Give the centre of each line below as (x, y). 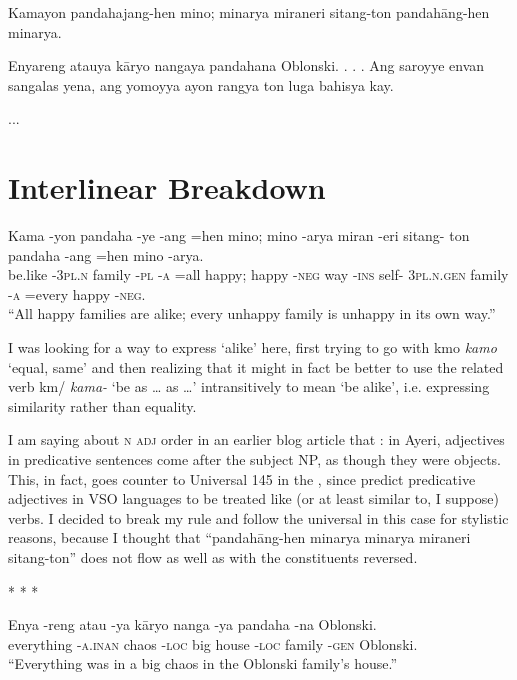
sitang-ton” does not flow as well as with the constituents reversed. (213, 557)
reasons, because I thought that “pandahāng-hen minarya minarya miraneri (239, 537)
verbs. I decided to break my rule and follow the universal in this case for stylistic (258, 517)
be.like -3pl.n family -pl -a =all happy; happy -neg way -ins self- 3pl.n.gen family (258, 274)
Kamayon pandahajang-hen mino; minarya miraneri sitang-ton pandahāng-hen (249, 12)
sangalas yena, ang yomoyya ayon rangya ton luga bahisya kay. (201, 84)
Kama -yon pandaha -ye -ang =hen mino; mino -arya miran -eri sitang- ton (239, 235)
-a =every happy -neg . (77, 293)
